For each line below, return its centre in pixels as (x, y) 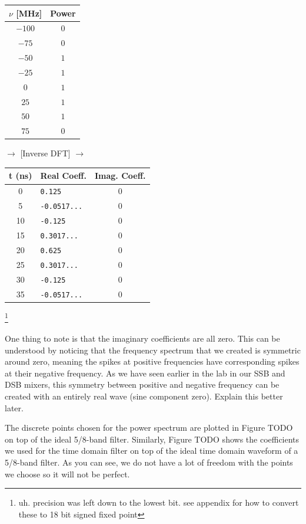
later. (14, 407)
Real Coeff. (63, 176)
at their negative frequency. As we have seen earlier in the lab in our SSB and (145, 373)
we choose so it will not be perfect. (67, 474)
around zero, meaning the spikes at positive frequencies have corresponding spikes (152, 361)
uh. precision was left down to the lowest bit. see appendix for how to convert (159, 502)
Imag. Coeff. (120, 176)
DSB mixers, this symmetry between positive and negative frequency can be (142, 384)
